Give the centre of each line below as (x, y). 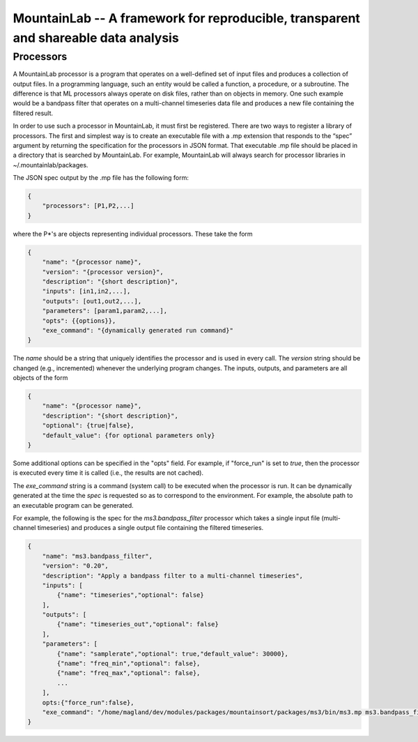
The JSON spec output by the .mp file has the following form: (101, 178)
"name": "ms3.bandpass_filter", (98, 556)
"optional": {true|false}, (88, 426)
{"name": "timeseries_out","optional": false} (138, 624)
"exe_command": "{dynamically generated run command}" (138, 330)
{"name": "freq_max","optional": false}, (129, 673)
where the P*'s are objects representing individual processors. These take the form (133, 234)
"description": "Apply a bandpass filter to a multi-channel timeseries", (172, 576)
